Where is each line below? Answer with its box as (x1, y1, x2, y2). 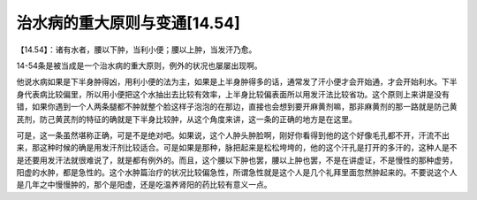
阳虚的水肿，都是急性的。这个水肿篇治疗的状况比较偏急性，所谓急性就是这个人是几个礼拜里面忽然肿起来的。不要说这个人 (16, 167, 458, 178)
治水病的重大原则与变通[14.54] (16, 13, 240, 33)
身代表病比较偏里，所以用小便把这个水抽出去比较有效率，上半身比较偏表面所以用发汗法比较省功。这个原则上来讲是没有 (16, 88, 450, 99)
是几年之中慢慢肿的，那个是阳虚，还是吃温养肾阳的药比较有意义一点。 (16, 180, 272, 190)
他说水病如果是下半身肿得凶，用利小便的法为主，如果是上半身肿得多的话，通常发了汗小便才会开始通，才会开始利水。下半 (16, 76, 458, 88)
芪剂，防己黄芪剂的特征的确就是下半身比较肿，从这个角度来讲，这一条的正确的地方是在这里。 (16, 113, 357, 124)
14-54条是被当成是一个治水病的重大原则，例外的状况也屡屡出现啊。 (16, 60, 262, 71)
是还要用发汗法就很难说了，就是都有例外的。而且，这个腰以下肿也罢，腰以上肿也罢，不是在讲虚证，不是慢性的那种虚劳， (16, 155, 458, 165)
